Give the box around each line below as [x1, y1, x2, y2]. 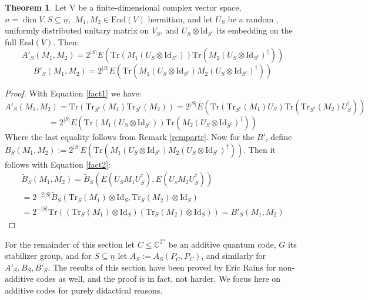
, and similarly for [201, 249, 266, 262]
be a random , [228, 12, 279, 25]
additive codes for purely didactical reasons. [5, 284, 163, 296]
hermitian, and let [148, 12, 213, 25]
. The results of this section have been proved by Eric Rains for [48, 261, 276, 273]
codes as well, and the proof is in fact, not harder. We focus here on [36, 272, 281, 285]
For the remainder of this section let [5, 238, 135, 250]
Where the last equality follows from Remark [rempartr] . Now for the [5, 130, 255, 142]
